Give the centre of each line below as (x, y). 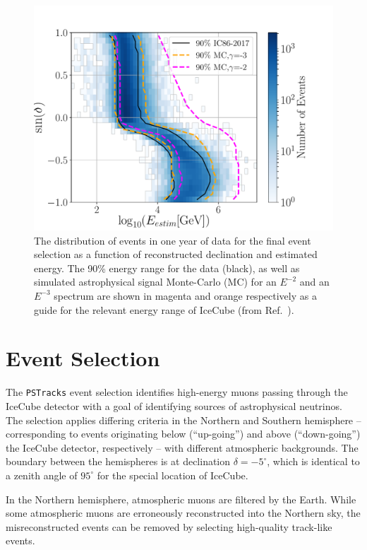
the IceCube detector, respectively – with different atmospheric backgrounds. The (182, 447)
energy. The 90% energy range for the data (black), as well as (167, 268)
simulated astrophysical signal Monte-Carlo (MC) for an (155, 282)
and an (314, 282)
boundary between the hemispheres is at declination (118, 461)
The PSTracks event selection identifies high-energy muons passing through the (177, 392)
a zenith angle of (42, 475)
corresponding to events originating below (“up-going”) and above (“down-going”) (183, 434)
